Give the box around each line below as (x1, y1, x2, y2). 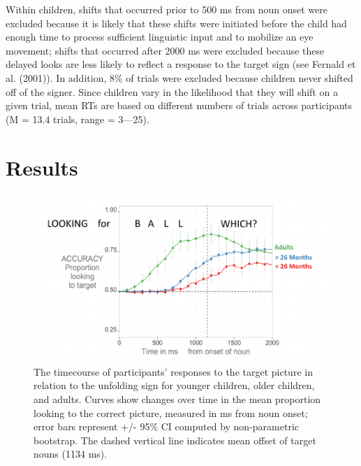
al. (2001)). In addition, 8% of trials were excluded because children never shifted (6, 70, 353, 85)
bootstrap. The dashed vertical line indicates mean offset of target (34, 432, 316, 447)
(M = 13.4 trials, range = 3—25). (6, 111, 149, 126)
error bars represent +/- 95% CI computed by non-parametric (34, 419, 300, 434)
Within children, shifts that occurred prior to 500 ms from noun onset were (6, 2, 328, 16)
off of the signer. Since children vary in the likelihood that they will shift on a (6, 84, 338, 99)
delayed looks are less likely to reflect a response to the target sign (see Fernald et (6, 57, 356, 71)
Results (6, 153, 78, 181)
